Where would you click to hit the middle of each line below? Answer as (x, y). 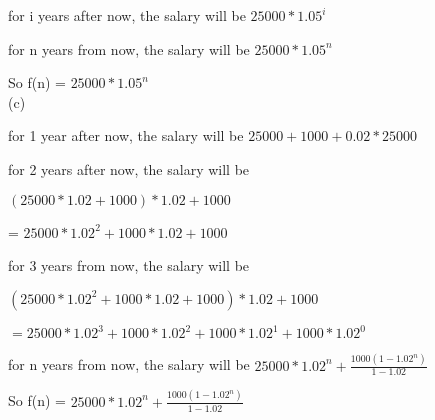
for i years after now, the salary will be (127, 15)
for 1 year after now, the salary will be (126, 135)
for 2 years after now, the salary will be (129, 168)
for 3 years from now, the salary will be (129, 265)
